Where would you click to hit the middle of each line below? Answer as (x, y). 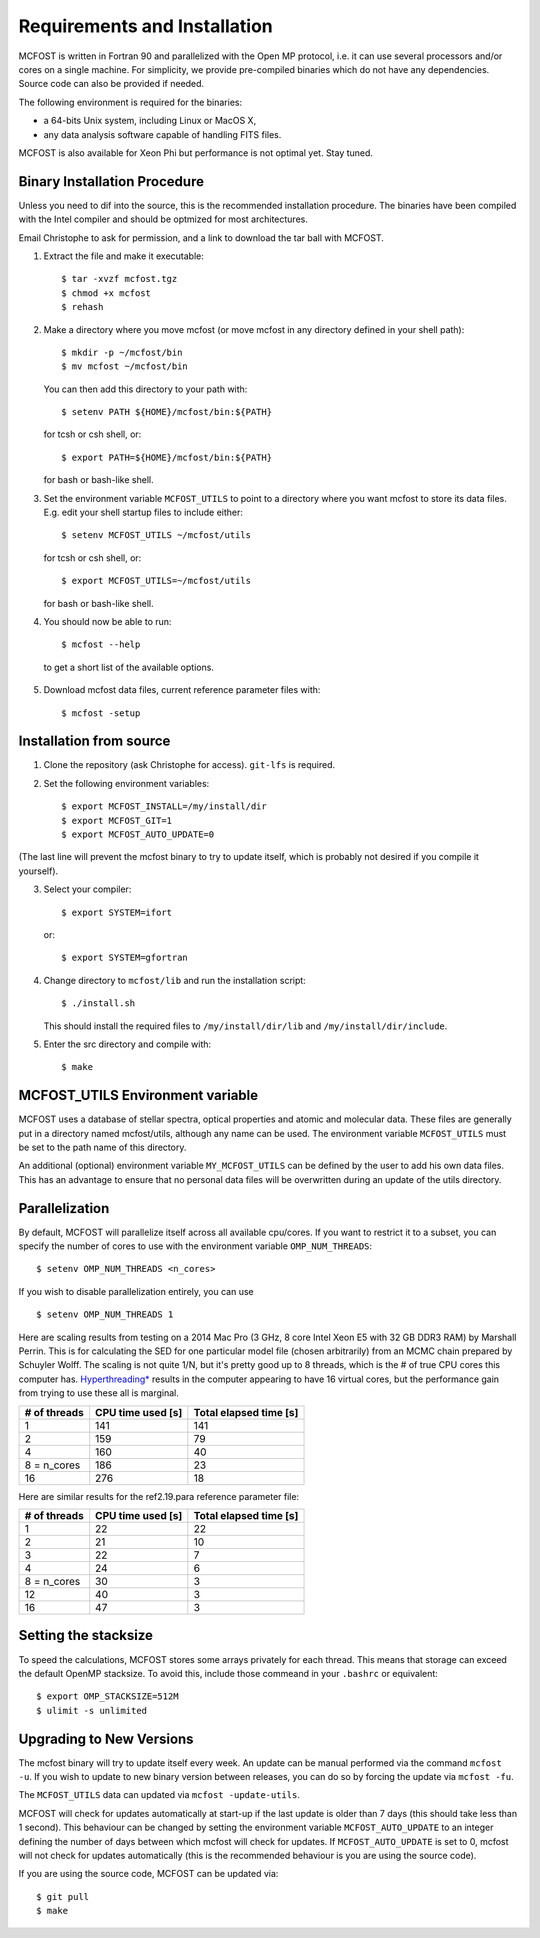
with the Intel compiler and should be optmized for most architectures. (163, 219)
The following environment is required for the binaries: (130, 102)
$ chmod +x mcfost (106, 293)
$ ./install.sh (98, 1003)
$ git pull (63, 1896)
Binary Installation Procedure (111, 181)
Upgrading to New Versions (106, 1738)
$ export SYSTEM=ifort (117, 912)
